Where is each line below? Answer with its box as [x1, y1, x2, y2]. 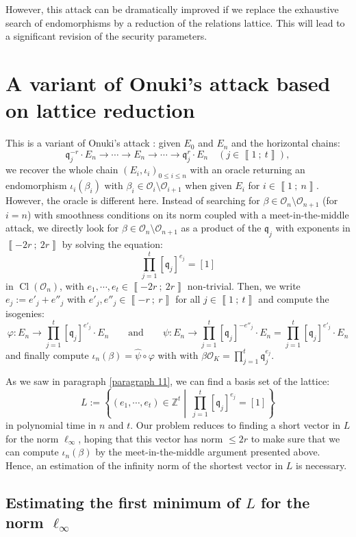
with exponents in [275, 221, 351, 235]
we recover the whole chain [5, 162, 118, 177]
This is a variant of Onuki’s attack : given [5, 136, 181, 150]
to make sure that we [251, 431, 340, 445]
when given [185, 178, 232, 192]
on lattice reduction [5, 96, 195, 124]
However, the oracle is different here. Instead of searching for [5, 193, 260, 208]
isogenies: [5, 305, 44, 320]
